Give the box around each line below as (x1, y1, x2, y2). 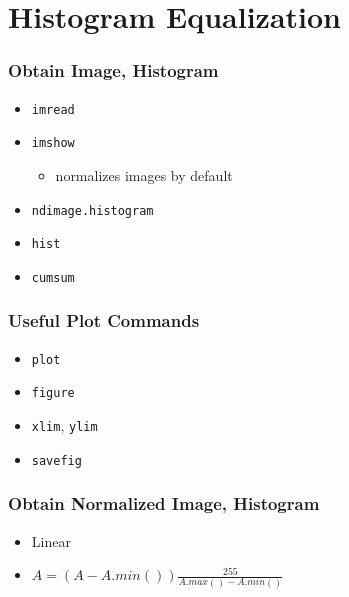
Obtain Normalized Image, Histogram (8, 491, 320, 516)
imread (31, 102, 75, 117)
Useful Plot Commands (8, 308, 200, 333)
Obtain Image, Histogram (8, 58, 219, 83)
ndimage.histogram (31, 203, 154, 218)
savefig (31, 453, 82, 468)
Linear (31, 530, 71, 551)
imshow (31, 136, 75, 151)
